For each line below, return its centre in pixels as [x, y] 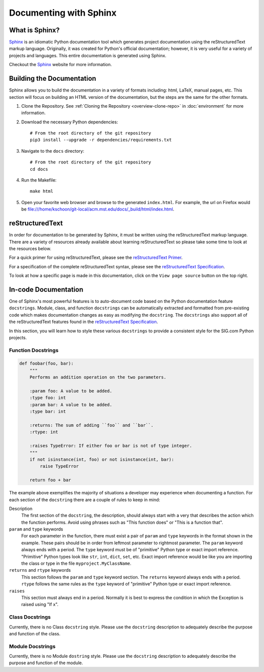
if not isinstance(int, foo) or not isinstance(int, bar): [102, 459]
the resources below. [30, 248]
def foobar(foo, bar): [46, 364]
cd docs [39, 169]
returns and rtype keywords [40, 570]
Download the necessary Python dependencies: [70, 122]
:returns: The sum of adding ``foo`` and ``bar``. [91, 425]
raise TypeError [59, 466]
